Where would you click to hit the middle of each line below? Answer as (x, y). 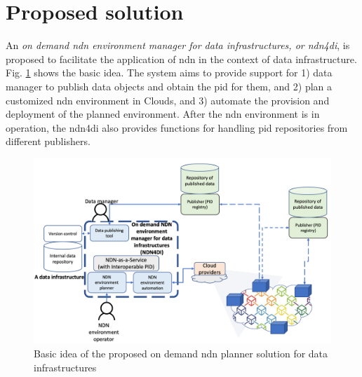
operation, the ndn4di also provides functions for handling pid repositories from (177, 127)
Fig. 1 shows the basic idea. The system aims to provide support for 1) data (169, 73)
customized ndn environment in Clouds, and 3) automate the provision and (168, 100)
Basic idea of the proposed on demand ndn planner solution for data (181, 354)
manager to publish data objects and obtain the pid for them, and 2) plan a (169, 86)
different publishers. (48, 141)
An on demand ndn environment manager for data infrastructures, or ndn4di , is (178, 45)
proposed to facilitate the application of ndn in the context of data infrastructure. (181, 59)
